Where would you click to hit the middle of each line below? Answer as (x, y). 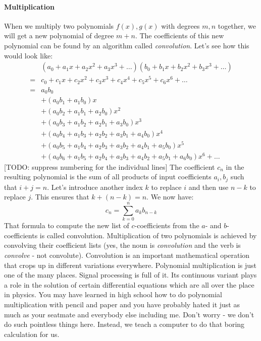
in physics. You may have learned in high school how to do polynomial (113, 294)
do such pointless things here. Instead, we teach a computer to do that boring (124, 324)
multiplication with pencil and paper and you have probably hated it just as (122, 304)
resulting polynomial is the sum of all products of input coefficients (108, 177)
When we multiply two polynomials (59, 25)
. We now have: (170, 197)
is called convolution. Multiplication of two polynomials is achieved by (148, 235)
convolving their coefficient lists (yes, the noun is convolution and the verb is (122, 245)
